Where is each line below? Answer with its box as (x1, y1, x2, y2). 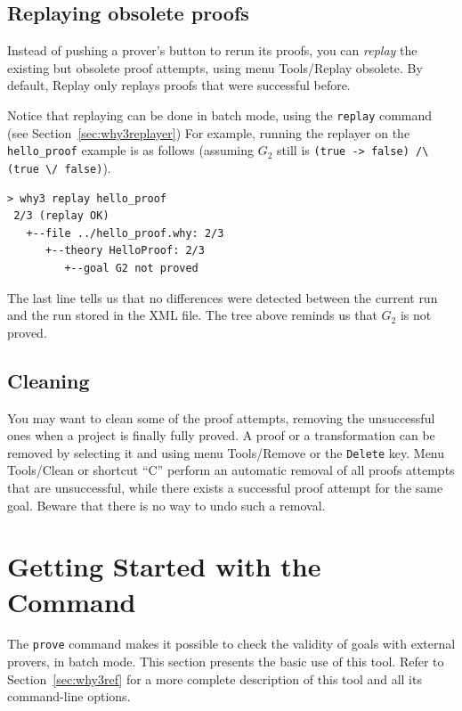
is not (400, 306, 432, 324)
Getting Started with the (7, 548, 321, 584)
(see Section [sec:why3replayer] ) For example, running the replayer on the (7, 123, 410, 142)
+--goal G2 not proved (64, 261, 199, 274)
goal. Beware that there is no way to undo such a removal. (7, 495, 326, 514)
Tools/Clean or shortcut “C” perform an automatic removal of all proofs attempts (7, 461, 455, 479)
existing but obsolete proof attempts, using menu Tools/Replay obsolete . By (7, 58, 423, 77)
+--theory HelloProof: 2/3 (45, 244, 205, 257)
